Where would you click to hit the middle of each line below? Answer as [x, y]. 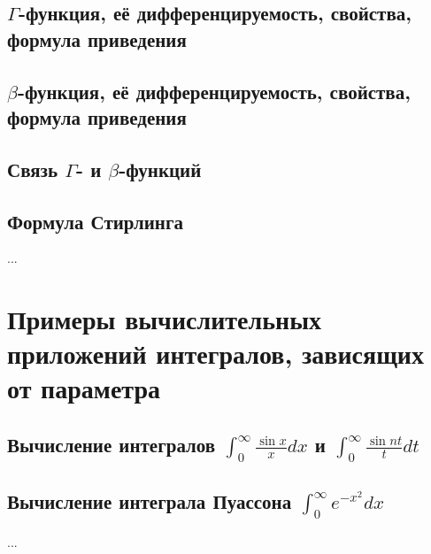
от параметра [84, 388]
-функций [160, 169]
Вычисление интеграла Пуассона [150, 500]
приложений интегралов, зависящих [215, 354]
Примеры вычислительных [165, 319]
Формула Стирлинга [95, 221]
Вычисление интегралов [112, 445]
